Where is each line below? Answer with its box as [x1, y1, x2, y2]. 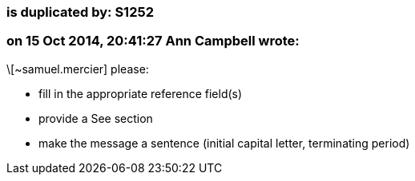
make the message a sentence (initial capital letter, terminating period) [38, 136, 410, 150]
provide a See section [38, 111, 153, 125]
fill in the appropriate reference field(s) [38, 86, 243, 100]
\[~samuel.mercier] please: [6, 61, 149, 76]
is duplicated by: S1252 [6, 4, 154, 20]
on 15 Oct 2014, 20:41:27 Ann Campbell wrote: [6, 33, 300, 49]
